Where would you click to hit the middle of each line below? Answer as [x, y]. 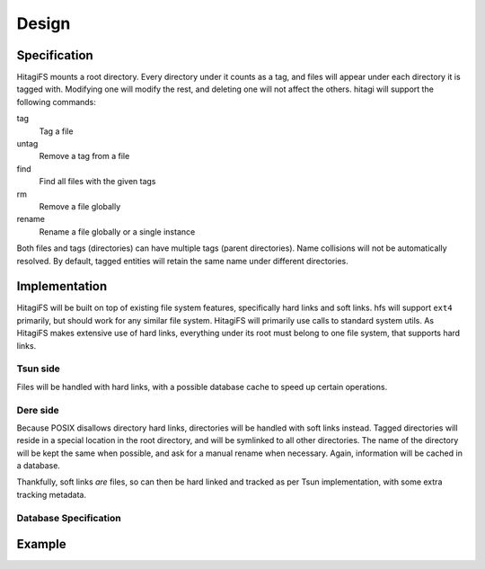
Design [44, 23]
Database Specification [69, 518]
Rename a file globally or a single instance [117, 231]
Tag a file [56, 131]
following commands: [56, 102]
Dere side [38, 410]
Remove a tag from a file [84, 156]
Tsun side [38, 369]
